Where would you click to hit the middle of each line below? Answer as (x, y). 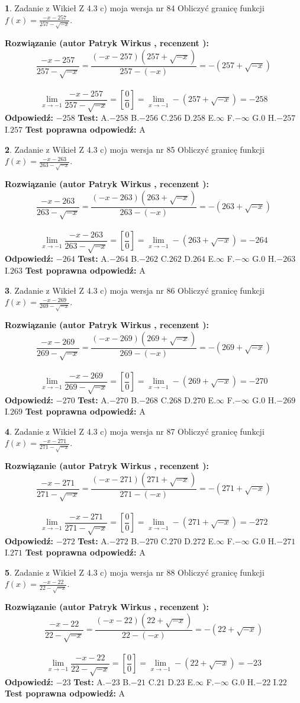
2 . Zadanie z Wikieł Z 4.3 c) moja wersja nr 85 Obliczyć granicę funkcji (135, 149)
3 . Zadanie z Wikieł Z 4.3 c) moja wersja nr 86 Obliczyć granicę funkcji (135, 290)
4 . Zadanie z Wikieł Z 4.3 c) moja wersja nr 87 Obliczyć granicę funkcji (135, 431)
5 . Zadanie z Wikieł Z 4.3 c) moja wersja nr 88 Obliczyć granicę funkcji (135, 572)
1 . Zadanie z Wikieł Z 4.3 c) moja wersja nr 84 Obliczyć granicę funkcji (135, 8)
